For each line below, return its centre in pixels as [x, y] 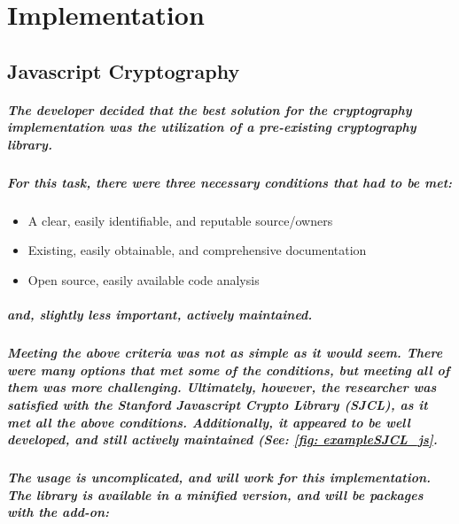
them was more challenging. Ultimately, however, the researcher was [222, 387]
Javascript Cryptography [124, 70]
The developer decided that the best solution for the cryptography [210, 109]
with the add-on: [58, 512]
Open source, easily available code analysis [144, 280]
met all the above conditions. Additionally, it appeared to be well [209, 422]
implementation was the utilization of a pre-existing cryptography [212, 127]
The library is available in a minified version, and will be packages [215, 494]
